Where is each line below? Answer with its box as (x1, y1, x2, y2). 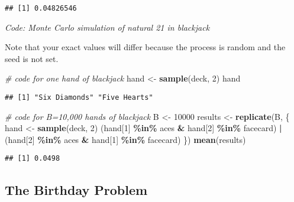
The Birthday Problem (5, 180, 148, 198)
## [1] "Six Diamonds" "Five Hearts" (5, 93, 153, 102)
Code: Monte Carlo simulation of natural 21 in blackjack (5, 21, 210, 33)
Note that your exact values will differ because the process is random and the (5, 41, 286, 53)
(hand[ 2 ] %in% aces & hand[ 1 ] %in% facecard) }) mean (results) (5, 133, 246, 145)
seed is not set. (5, 52, 59, 64)
